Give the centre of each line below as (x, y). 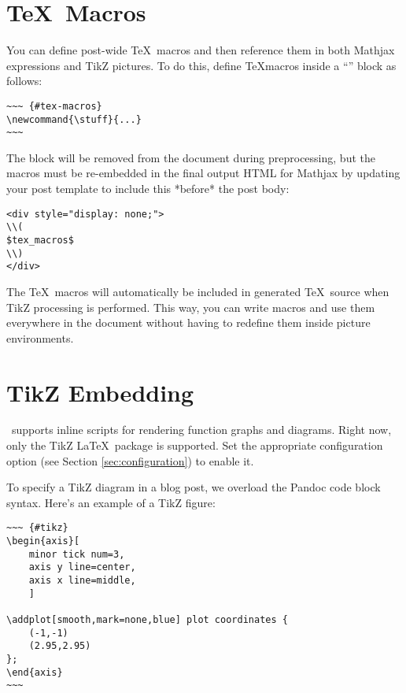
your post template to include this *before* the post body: (148, 189)
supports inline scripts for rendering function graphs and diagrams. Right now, (201, 430)
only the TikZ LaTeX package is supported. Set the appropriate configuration (195, 445)
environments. (40, 337)
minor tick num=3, (77, 554)
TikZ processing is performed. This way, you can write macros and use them (191, 307)
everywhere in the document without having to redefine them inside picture (188, 322)
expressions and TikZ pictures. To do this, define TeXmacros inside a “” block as (201, 65)
